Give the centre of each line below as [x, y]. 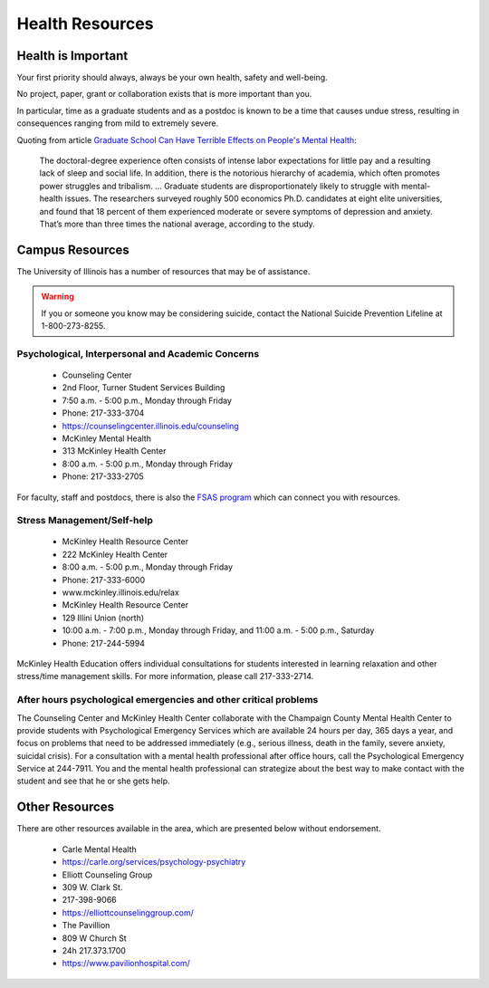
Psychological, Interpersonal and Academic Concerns [138, 353]
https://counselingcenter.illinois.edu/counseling [150, 426]
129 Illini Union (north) [103, 618]
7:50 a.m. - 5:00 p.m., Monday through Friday [147, 400]
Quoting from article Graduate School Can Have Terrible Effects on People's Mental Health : [187, 139]
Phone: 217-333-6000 [104, 580]
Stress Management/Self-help [85, 521]
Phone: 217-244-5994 [103, 643]
